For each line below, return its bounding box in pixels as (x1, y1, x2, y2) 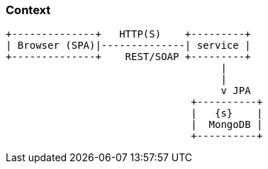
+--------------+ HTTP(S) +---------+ (6, 28, 251, 40)
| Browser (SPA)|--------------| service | (6, 40, 251, 52)
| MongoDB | (191, 119, 263, 131)
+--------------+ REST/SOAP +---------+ (6, 51, 251, 63)
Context (6, 3, 51, 17)
